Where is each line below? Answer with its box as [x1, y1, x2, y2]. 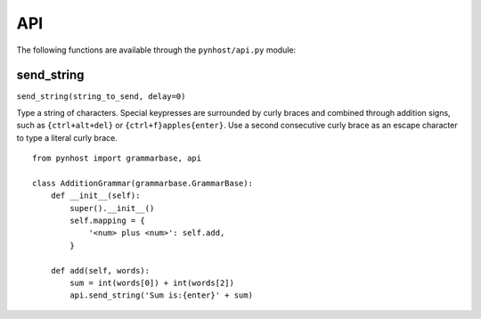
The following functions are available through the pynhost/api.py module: [16, 45, 297, 55]
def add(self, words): [50, 266, 151, 275]
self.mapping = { [69, 215, 146, 225]
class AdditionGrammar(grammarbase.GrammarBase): [32, 178, 254, 188]
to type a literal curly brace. [16, 132, 118, 143]
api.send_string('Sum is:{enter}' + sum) [69, 290, 254, 300]
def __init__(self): [50, 191, 141, 200]
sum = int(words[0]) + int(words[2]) [69, 277, 235, 288]
